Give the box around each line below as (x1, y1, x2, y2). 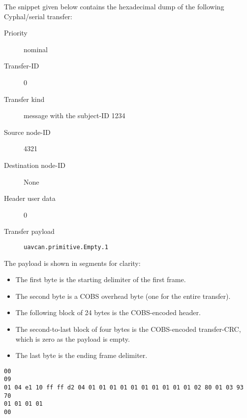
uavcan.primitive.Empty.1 (24, 243, 108, 251)
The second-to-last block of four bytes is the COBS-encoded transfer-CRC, (15, 323, 241, 334)
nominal (24, 44, 48, 54)
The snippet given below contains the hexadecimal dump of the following (4, 1, 224, 11)
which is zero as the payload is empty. (15, 333, 130, 344)
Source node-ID (4, 127, 51, 137)
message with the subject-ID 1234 (24, 110, 125, 121)
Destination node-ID (4, 160, 65, 170)
